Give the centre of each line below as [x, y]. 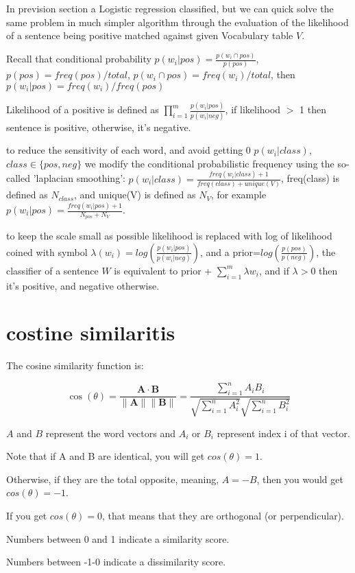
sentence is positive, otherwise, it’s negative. [99, 127]
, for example [238, 195]
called [18, 178]
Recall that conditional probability [79, 59]
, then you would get [300, 479]
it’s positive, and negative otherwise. [83, 285]
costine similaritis [91, 332]
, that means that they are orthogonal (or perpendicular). [223, 516]
